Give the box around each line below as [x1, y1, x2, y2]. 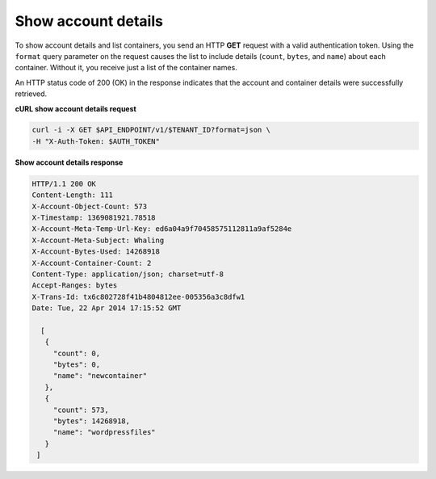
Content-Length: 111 [31, 191, 113, 200]
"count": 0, [52, 348, 101, 358]
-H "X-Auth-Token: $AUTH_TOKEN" [31, 137, 161, 145]
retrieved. [15, 89, 48, 99]
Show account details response [15, 158, 124, 167]
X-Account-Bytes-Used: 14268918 [31, 247, 161, 256]
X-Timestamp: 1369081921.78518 [31, 213, 157, 222]
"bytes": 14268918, [52, 417, 131, 426]
